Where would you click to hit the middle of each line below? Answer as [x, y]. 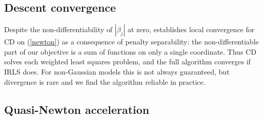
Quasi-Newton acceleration [77, 109]
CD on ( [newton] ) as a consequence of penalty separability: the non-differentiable [131, 42]
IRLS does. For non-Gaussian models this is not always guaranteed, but [117, 71]
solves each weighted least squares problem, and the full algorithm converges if [127, 62]
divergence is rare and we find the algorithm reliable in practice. [105, 81]
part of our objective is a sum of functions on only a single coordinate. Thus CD [130, 51]
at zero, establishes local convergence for [191, 29]
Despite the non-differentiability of [58, 29]
